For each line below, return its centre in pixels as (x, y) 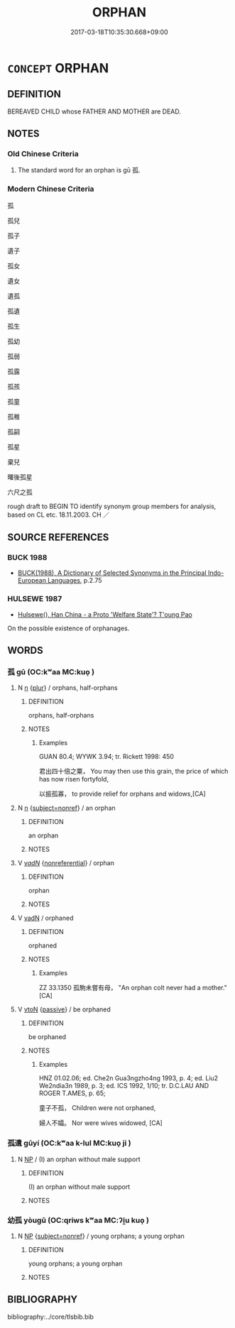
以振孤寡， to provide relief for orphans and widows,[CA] (122, 794)
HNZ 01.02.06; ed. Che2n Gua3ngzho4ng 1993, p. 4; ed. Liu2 (129, 1078)
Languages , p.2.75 (75, 581)
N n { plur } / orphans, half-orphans (68, 688)
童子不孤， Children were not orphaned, (97, 1108)
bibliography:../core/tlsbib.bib (51, 1317)
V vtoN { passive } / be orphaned (64, 1009)
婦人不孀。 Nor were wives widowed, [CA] (101, 1123)
